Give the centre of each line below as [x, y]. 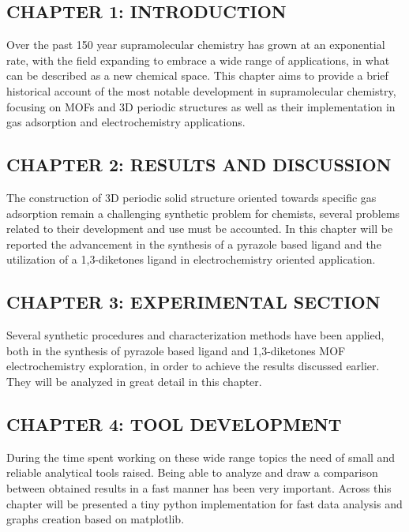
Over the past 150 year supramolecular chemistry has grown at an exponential [196, 45]
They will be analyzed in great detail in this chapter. [134, 381]
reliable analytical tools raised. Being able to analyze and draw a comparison [192, 472]
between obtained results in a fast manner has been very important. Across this [199, 487]
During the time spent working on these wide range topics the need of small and [201, 457]
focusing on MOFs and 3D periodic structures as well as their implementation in [201, 106]
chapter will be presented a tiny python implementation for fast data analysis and [204, 503]
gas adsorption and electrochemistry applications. [126, 122]
